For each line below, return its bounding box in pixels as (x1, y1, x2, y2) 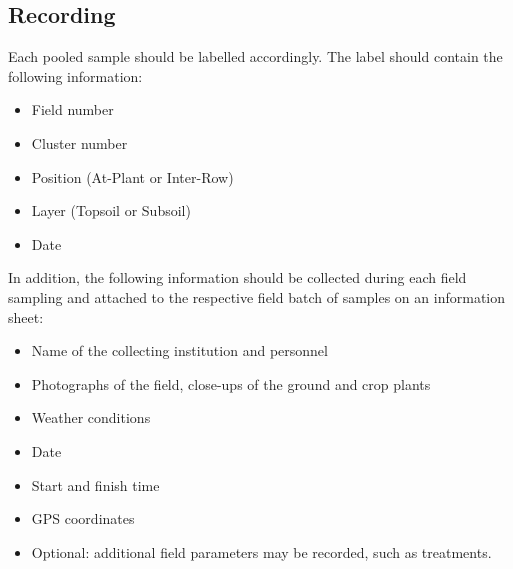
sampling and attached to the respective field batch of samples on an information (8, 286, 505, 307)
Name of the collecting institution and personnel (31, 340, 328, 361)
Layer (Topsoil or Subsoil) (31, 200, 191, 221)
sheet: (8, 306, 44, 327)
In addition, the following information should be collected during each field (8, 267, 467, 288)
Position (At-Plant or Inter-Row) (31, 166, 234, 187)
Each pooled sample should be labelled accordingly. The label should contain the (8, 46, 503, 67)
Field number (31, 99, 114, 120)
